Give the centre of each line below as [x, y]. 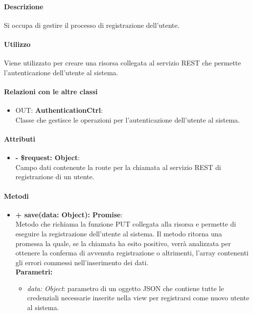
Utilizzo [17, 44]
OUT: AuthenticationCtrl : [59, 110]
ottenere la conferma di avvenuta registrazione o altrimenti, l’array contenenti [132, 253]
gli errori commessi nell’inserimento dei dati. [82, 262]
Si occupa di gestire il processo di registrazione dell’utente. [92, 25]
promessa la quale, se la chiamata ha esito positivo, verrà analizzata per [123, 243]
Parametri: [34, 272]
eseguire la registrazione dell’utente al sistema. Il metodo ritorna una [119, 233]
